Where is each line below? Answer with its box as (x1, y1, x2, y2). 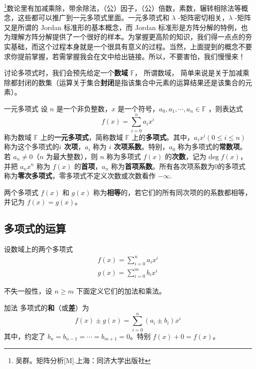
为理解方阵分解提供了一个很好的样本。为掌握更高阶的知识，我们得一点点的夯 (4, 32, 252, 42)
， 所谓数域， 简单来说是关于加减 (134, 67, 243, 78)
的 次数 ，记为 (164, 151, 206, 161)
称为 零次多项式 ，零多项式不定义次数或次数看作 (4, 170, 156, 181)
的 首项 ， (74, 161, 102, 171)
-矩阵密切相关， (178, 12, 229, 23)
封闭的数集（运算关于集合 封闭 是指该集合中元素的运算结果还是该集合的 (17, 77, 245, 87)
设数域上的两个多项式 (4, 244, 73, 254)
